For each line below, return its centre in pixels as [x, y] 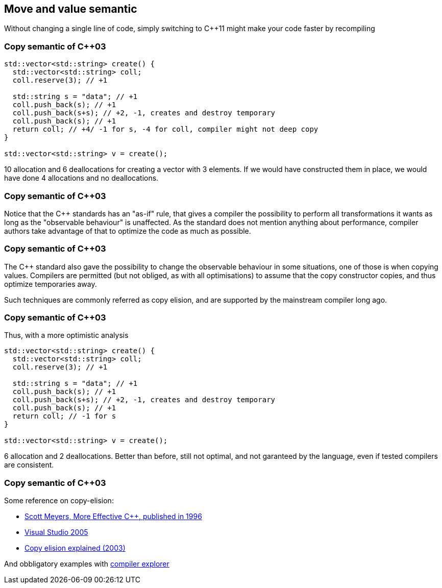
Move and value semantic [71, 9]
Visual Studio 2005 [56, 532]
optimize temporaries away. [51, 284]
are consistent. [29, 465]
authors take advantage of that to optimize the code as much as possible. [128, 231]
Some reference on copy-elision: [59, 501]
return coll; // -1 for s [64, 416]
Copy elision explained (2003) [75, 548]
